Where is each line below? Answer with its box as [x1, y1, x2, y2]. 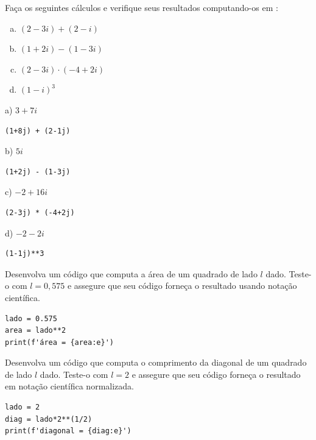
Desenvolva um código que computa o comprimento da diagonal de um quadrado [5, 356, 307, 369]
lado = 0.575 [5, 314, 57, 323]
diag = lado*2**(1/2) [5, 414, 93, 424]
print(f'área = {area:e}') [5, 338, 114, 347]
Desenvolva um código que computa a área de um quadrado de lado [5, 267, 258, 280]
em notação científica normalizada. [5, 380, 134, 392]
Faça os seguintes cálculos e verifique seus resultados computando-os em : [5, 1, 278, 13]
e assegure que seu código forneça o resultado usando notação [67, 279, 297, 292]
